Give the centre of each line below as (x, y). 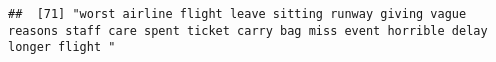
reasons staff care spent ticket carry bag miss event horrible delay (248, 30)
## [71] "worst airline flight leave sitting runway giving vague (237, 14)
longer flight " (62, 47)
